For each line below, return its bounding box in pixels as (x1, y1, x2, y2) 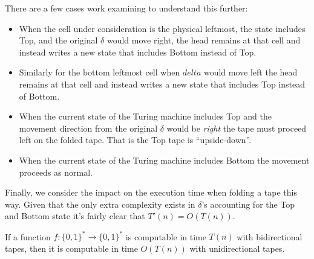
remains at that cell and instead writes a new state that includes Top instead (19, 77, 306, 90)
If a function (5, 230, 51, 243)
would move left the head (203, 66, 298, 78)
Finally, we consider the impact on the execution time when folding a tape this (5, 186, 297, 199)
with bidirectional (237, 230, 303, 243)
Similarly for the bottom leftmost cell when (19, 66, 180, 78)
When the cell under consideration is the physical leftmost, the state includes (19, 22, 306, 34)
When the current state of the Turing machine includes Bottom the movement (19, 153, 310, 166)
